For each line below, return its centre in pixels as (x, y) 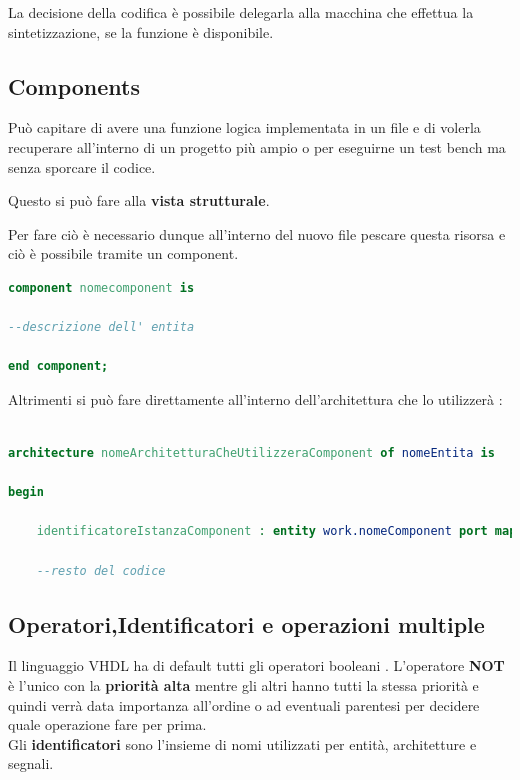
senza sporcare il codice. (82, 166)
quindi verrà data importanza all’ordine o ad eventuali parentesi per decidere (244, 704)
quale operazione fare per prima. (107, 724)
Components (74, 85)
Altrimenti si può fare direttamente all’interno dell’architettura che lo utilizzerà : (255, 398)
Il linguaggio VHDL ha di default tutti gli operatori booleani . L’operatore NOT (256, 665)
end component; (58, 366)
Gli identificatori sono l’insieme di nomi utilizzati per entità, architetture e (242, 743)
